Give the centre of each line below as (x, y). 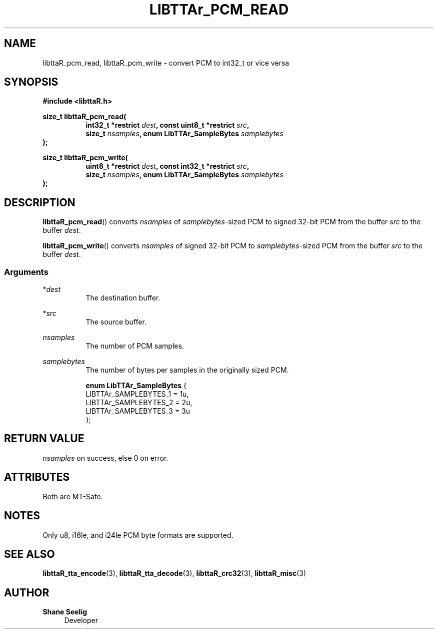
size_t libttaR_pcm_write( (85, 158)
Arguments (26, 272)
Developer (81, 620)
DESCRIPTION (40, 202)
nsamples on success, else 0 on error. (105, 458)
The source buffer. (116, 322)
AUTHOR (27, 592)
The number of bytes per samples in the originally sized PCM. (187, 370)
